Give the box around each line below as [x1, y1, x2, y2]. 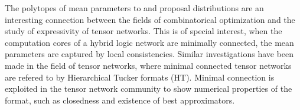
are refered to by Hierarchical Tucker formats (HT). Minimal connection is [5, 71, 275, 83]
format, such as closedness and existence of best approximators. [5, 94, 235, 106]
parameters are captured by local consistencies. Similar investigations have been [5, 48, 294, 60]
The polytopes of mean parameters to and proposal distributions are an [5, 2, 264, 14]
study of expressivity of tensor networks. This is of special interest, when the [5, 25, 282, 37]
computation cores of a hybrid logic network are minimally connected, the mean [5, 36, 294, 48]
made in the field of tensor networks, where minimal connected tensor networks [5, 59, 292, 71]
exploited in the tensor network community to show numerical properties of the [5, 82, 292, 95]
